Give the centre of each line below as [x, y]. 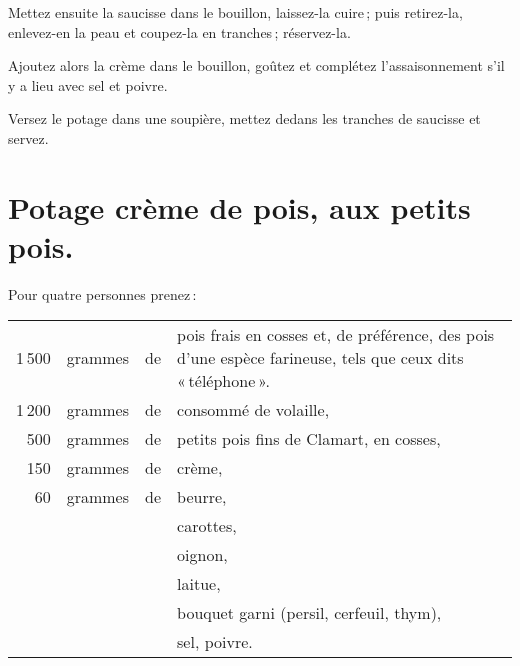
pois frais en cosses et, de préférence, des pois [336, 335]
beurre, [202, 497]
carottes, [207, 526]
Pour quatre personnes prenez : [102, 293]
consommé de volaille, [253, 410]
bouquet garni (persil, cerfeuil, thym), [309, 613]
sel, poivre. [215, 642]
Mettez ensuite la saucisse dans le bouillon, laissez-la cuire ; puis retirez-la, [235, 12]
